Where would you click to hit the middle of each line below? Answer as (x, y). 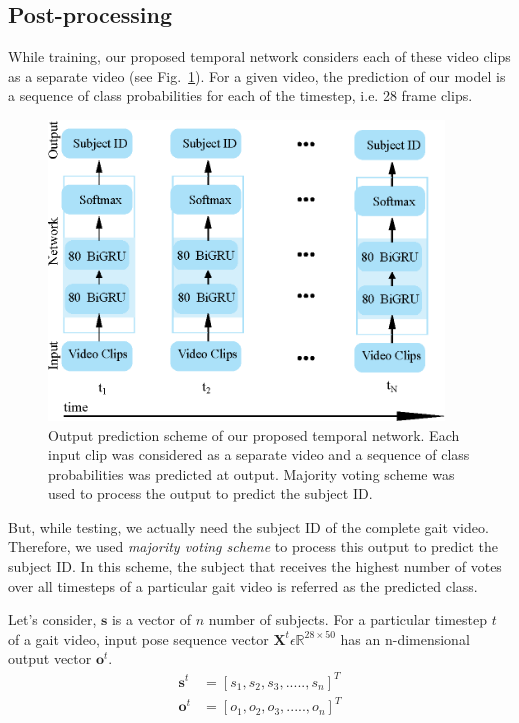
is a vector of (151, 619)
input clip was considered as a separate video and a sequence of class (259, 454)
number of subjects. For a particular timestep (348, 619)
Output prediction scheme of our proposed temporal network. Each (254, 434)
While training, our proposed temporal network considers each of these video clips (259, 56)
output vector (50, 658)
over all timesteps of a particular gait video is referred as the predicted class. (243, 585)
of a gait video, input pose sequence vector (138, 638)
